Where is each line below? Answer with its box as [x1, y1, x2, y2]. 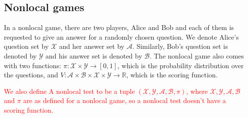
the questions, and [4, 70, 58, 80]
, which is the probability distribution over [117, 60, 244, 70]
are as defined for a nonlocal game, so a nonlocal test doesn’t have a [23, 95, 226, 105]
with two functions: [4, 60, 61, 70]
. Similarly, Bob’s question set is [132, 41, 228, 51]
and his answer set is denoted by [45, 50, 142, 60]
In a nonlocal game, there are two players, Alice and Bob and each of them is [4, 22, 234, 32]
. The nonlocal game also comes [149, 50, 244, 60]
